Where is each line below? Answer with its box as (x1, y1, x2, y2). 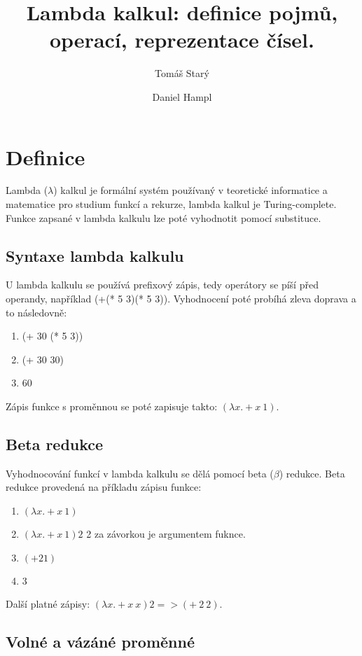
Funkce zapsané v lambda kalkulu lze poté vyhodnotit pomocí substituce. (6, 210, 321, 225)
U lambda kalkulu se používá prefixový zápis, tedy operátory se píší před (6, 277, 319, 292)
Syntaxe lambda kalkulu (6, 244, 184, 266)
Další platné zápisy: (6, 596, 90, 611)
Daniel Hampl (152, 89, 212, 104)
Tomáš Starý (155, 66, 209, 81)
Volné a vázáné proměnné (6, 631, 195, 652)
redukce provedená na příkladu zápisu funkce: (6, 480, 202, 494)
